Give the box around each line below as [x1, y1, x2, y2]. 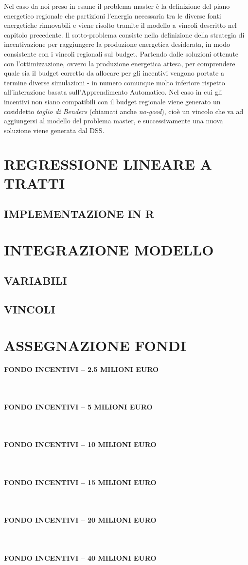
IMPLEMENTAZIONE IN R [4, 206, 154, 221]
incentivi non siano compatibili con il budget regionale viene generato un [4, 96, 221, 106]
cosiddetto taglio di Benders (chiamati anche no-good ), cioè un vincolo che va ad [4, 106, 244, 116]
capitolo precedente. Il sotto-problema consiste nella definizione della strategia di [4, 29, 245, 39]
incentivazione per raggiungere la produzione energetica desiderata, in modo [4, 39, 230, 49]
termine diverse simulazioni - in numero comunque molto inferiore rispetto [4, 77, 225, 87]
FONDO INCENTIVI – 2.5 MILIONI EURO [4, 364, 159, 374]
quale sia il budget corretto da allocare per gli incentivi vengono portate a [4, 68, 224, 78]
